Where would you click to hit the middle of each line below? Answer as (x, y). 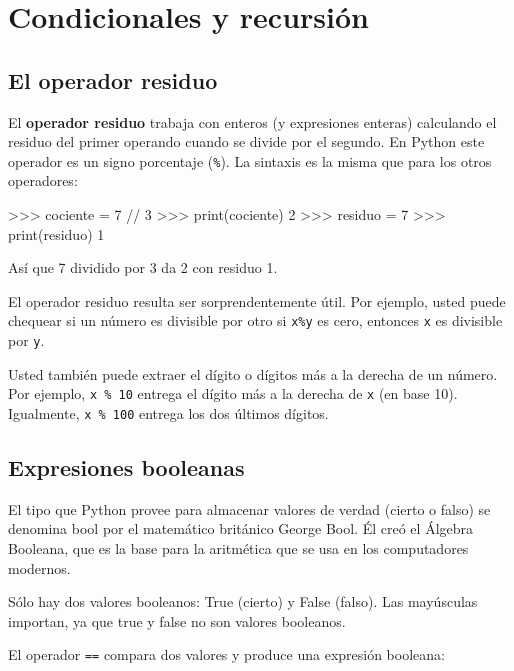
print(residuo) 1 (56, 233)
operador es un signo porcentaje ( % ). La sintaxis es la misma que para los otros (250, 160)
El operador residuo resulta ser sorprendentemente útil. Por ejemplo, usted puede (257, 300)
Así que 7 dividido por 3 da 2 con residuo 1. (143, 267)
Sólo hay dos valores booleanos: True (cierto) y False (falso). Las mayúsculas (243, 601)
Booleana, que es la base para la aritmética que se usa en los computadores (238, 548)
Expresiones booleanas (126, 467)
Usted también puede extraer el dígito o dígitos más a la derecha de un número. (253, 373)
